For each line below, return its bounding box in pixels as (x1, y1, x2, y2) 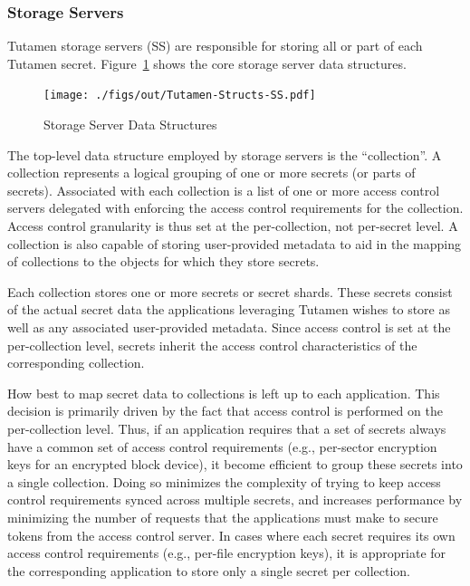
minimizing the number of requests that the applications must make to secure (7, 507, 438, 526)
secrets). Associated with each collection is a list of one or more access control (7, 180, 440, 199)
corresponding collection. (7, 353, 145, 372)
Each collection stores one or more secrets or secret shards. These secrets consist (7, 282, 453, 301)
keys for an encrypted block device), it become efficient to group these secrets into (7, 455, 463, 474)
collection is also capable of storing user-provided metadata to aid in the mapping (7, 234, 461, 253)
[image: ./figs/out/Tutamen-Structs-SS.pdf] (43, 89, 316, 102)
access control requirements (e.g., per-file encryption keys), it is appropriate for (7, 543, 446, 562)
